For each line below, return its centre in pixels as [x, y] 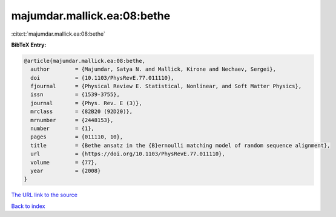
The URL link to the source [44, 195]
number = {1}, [63, 129]
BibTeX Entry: [29, 45]
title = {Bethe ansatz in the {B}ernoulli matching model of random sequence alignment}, [180, 145]
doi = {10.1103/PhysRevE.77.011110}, [102, 78]
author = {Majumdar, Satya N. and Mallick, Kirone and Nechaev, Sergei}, [153, 69]
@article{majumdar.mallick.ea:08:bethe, [84, 61]
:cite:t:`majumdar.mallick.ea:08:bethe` [58, 34]
